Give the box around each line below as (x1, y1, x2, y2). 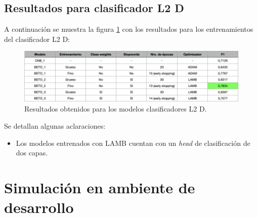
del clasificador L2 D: (4, 33, 70, 44)
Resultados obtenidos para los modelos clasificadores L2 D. (24, 103, 207, 114)
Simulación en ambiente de (4, 177, 195, 197)
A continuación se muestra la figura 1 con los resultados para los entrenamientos (4, 24, 253, 34)
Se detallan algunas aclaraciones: (4, 120, 106, 131)
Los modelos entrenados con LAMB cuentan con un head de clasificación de (16, 137, 250, 148)
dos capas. (16, 147, 48, 158)
